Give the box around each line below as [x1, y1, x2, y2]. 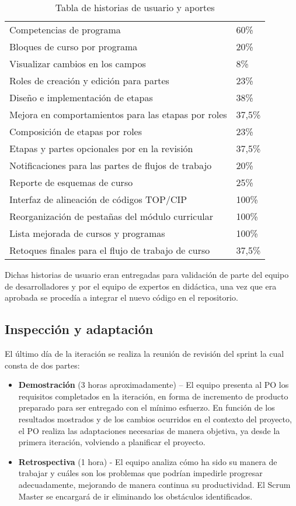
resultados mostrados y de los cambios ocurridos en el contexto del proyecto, [18, 412, 292, 425]
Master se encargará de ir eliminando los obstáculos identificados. [18, 490, 253, 502]
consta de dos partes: [5, 359, 80, 371]
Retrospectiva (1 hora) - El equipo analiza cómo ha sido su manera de [18, 455, 277, 467]
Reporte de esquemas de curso [9, 175, 133, 189]
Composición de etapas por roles [9, 125, 142, 138]
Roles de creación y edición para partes [9, 74, 169, 87]
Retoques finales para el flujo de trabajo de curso [9, 243, 210, 257]
